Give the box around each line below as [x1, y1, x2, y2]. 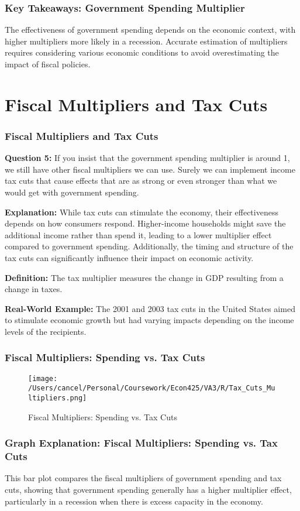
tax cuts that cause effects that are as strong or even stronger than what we [5, 174, 277, 187]
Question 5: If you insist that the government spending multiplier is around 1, [5, 152, 290, 164]
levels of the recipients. [5, 325, 87, 337]
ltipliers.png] [28, 394, 87, 403]
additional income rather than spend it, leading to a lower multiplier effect [5, 228, 272, 241]
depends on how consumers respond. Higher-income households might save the [5, 217, 286, 229]
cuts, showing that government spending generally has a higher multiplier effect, [5, 483, 292, 496]
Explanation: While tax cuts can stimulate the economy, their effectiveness [5, 205, 278, 218]
